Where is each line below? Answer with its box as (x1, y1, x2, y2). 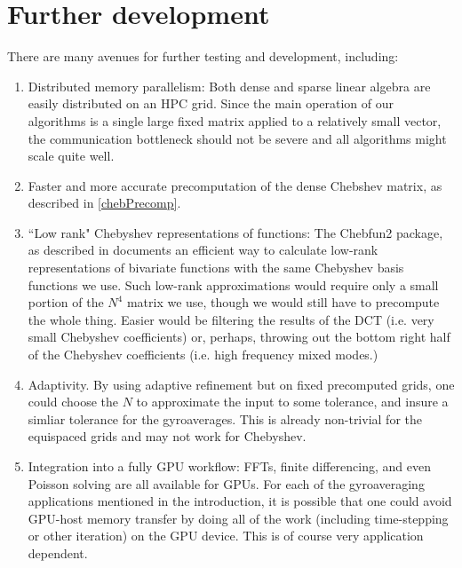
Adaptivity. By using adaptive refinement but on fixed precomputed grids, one (28, 375, 455, 393)
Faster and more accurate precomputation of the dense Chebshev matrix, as (28, 176, 442, 194)
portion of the (28, 293, 104, 312)
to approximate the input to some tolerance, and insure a (136, 392, 449, 411)
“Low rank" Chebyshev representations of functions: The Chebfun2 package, (28, 223, 443, 241)
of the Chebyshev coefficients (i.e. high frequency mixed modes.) (28, 345, 378, 364)
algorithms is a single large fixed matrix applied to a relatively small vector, (28, 111, 442, 130)
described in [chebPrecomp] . (28, 193, 181, 212)
